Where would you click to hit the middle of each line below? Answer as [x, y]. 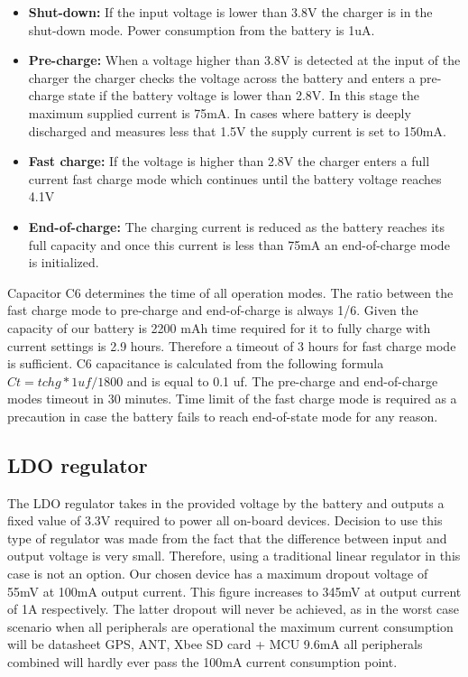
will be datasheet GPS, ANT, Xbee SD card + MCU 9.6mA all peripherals [215, 644]
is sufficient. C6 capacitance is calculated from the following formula [196, 363]
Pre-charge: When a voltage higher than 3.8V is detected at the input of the [244, 60]
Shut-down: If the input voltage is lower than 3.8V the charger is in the [230, 12]
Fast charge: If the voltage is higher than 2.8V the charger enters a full [229, 161]
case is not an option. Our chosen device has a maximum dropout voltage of [218, 574]
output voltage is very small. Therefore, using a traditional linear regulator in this [234, 556]
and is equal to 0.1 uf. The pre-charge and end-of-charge [282, 380]
